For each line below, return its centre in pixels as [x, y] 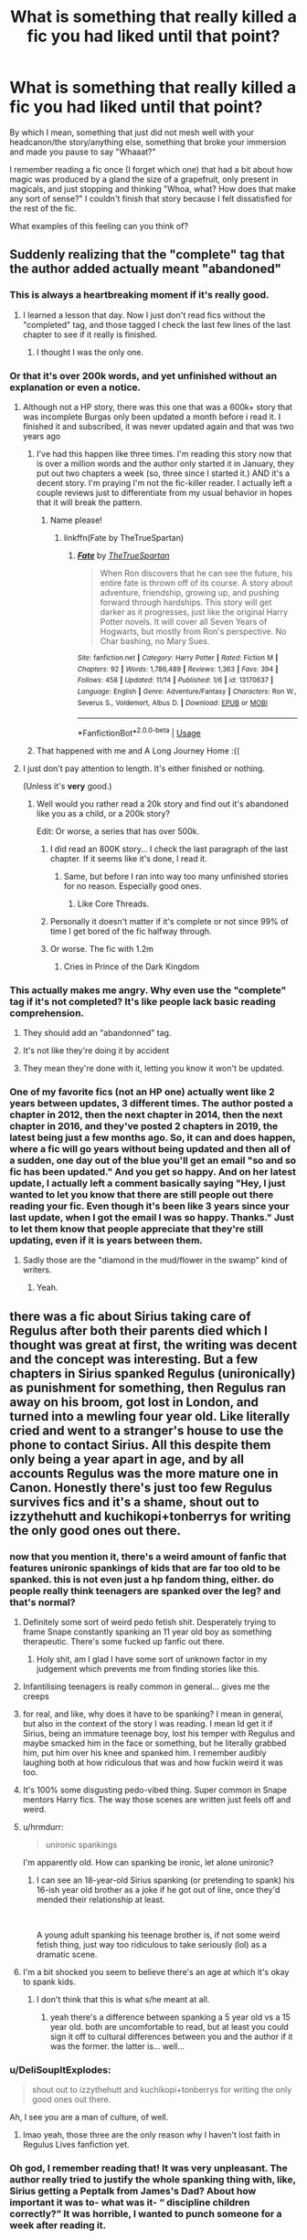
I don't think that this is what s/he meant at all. [123, 2000]
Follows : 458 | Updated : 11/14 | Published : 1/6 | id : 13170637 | [175, 681]
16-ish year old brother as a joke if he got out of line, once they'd [158, 1890]
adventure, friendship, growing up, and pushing [190, 592]
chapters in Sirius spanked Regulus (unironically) [153, 1374]
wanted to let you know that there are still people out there [142, 1195]
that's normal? [42, 1602]
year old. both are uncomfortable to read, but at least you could [169, 2027]
